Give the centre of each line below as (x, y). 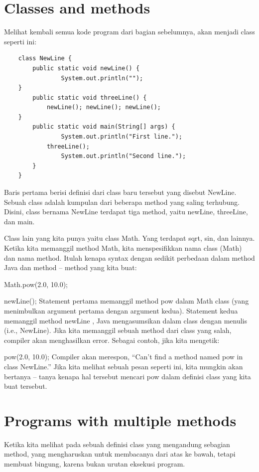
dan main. (19, 221)
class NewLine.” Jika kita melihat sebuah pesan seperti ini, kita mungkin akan (124, 366)
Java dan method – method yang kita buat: (70, 267)
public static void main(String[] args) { (104, 127)
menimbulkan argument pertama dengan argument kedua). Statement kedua (121, 310)
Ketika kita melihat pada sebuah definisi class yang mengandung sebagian (117, 444)
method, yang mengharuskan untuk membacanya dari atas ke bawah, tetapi (120, 454)
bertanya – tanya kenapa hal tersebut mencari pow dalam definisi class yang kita (128, 376)
